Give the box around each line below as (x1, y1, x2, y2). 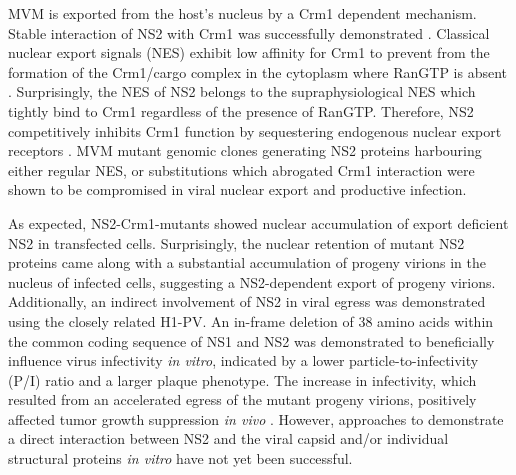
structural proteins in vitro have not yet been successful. (8, 448, 353, 469)
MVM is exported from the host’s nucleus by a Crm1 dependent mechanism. (8, 3, 477, 23)
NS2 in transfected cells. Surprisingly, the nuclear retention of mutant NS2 (8, 232, 465, 253)
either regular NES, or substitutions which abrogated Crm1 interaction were (8, 159, 475, 180)
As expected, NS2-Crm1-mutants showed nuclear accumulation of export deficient (8, 212, 509, 233)
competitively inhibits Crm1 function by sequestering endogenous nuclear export (8, 120, 502, 141)
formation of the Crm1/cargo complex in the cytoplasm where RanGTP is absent (8, 61, 508, 82)
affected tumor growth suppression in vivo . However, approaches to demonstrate (8, 408, 504, 429)
